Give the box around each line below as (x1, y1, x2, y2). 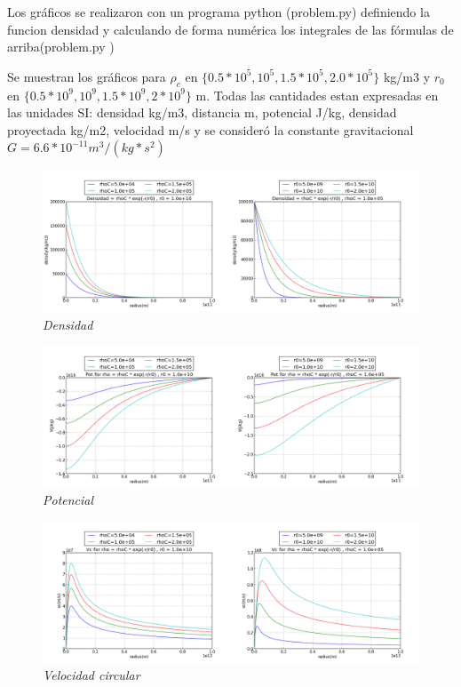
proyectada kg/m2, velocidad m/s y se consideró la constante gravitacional (7, 120, 414, 139)
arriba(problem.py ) (7, 37, 115, 56)
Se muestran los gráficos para (7, 67, 166, 85)
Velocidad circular (43, 666, 140, 684)
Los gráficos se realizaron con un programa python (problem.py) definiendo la (7, 3, 430, 20)
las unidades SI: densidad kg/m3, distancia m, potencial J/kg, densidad (7, 103, 397, 122)
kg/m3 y (383, 67, 431, 85)
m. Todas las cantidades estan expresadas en (195, 85, 439, 104)
